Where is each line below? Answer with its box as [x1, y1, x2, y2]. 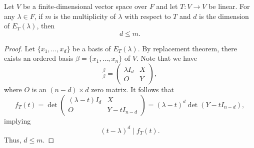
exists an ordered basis [4, 53, 73, 63]
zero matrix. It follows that [91, 84, 174, 94]
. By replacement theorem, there [137, 43, 237, 53]
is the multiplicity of [53, 10, 116, 21]
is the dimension [199, 10, 249, 21]
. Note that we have [136, 53, 197, 63]
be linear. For [208, 1, 250, 11]
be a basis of [72, 43, 111, 53]
